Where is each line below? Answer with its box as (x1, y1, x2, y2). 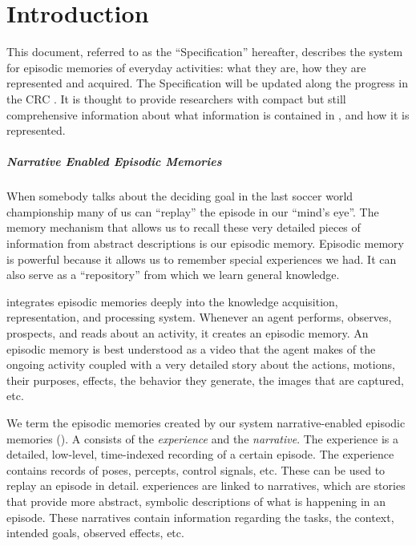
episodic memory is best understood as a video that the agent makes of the (6, 340, 376, 357)
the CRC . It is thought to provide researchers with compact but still (6, 90, 346, 107)
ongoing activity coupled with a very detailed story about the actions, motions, (6, 356, 395, 373)
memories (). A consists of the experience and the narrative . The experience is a (6, 430, 399, 447)
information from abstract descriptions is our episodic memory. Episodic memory (6, 235, 405, 252)
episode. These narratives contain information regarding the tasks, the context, (6, 508, 394, 525)
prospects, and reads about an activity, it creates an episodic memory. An (6, 325, 369, 341)
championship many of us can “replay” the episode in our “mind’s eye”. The (6, 203, 379, 220)
